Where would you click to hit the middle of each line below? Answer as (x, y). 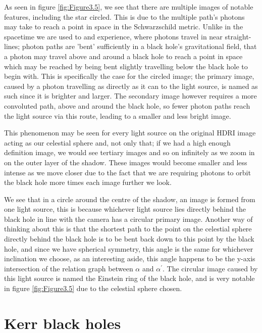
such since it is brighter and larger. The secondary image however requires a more (130, 96)
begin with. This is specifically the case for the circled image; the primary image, (129, 76)
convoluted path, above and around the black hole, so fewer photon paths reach (127, 105)
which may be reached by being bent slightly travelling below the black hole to (126, 66)
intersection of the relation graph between (69, 268)
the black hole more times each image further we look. (88, 182)
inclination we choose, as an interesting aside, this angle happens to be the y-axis (130, 258)
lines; (12, 46)
